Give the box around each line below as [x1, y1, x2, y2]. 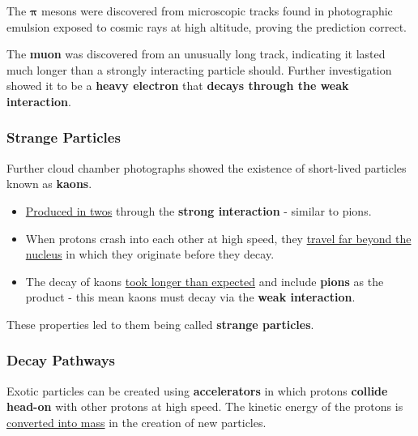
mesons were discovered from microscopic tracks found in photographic [41, 2, 393, 19]
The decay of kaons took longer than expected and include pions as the [25, 272, 384, 289]
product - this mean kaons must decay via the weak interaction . [25, 289, 356, 306]
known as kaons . [6, 175, 92, 192]
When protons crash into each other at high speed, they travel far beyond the [25, 229, 412, 246]
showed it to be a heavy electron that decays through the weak [6, 77, 349, 94]
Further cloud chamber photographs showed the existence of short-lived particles [6, 159, 407, 176]
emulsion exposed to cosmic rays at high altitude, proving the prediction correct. [6, 18, 407, 35]
